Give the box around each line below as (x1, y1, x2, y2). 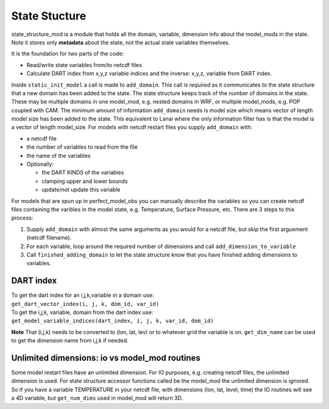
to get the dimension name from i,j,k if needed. (11, 337, 129, 344)
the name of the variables (26, 152, 91, 159)
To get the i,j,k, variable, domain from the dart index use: (11, 308, 154, 316)
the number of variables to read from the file (26, 143, 138, 151)
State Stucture (11, 9, 87, 23)
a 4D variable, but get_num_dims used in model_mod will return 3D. (11, 394, 183, 402)
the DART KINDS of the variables (41, 169, 124, 176)
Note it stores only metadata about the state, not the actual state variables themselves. (11, 38, 230, 46)
